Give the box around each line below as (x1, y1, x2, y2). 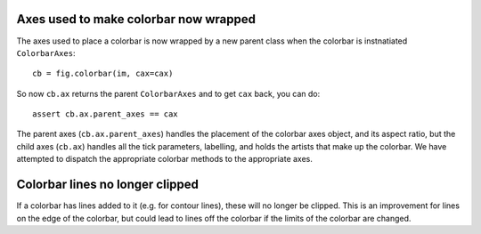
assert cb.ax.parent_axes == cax (32, 109, 178, 119)
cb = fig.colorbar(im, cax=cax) (32, 69, 174, 79)
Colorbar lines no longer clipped (16, 177, 200, 192)
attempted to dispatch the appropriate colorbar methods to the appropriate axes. (16, 154, 314, 165)
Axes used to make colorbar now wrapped (16, 12, 256, 27)
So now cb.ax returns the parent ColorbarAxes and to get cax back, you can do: (16, 88, 321, 99)
